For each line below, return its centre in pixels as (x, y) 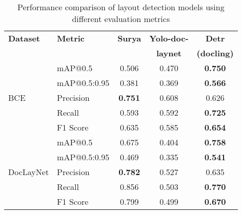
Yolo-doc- (169, 38)
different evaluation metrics (121, 19)
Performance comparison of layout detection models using (121, 7)
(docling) (215, 53)
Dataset (24, 38)
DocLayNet (29, 172)
